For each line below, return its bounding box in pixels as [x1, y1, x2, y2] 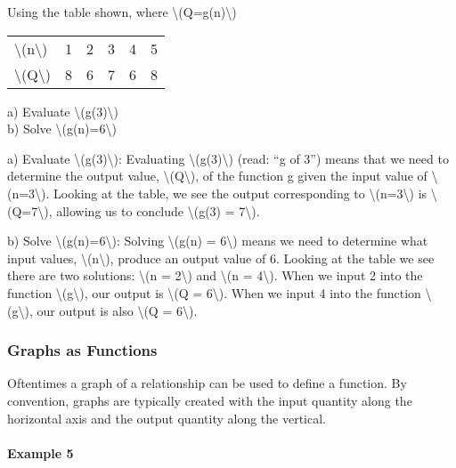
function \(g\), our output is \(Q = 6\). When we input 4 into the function [7, 283, 421, 302]
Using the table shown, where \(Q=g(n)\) [7, 3, 237, 20]
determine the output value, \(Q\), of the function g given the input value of [7, 166, 427, 185]
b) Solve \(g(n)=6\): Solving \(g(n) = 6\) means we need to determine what [7, 231, 428, 250]
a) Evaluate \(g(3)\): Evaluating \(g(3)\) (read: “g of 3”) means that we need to [7, 149, 449, 167]
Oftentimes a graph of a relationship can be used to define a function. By [7, 374, 407, 392]
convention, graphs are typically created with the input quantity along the [7, 391, 412, 409]
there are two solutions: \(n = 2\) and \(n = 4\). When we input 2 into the [7, 266, 423, 285]
